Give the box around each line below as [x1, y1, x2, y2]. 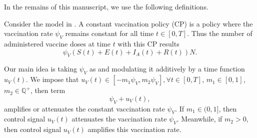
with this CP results [117, 38, 179, 48]
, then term [30, 85, 65, 95]
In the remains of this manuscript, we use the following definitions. [4, 1, 208, 11]
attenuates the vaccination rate [71, 113, 167, 124]
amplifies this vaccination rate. [87, 124, 181, 134]
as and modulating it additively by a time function [89, 63, 245, 74]
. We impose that [26, 74, 79, 84]
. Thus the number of [187, 28, 252, 38]
